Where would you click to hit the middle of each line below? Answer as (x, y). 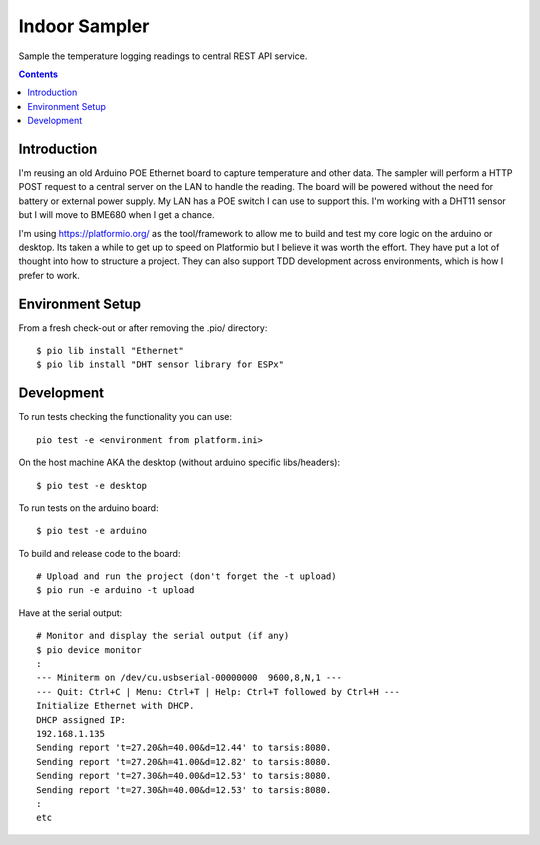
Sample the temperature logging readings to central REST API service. (163, 56)
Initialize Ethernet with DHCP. (115, 706)
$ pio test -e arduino (92, 531)
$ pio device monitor (89, 649)
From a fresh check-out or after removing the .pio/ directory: (143, 327)
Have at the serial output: (70, 612)
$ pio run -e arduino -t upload (115, 590)
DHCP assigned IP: (81, 719)
